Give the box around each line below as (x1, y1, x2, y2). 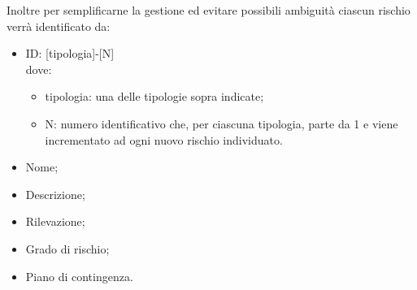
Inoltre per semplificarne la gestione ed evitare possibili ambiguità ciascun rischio (7, 2, 410, 18)
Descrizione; (25, 185, 85, 202)
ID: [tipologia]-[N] (25, 45, 115, 62)
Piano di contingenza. (25, 267, 133, 284)
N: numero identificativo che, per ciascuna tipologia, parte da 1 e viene (45, 115, 398, 132)
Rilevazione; (25, 213, 85, 230)
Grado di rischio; (25, 240, 110, 257)
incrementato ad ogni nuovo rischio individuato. (45, 131, 283, 148)
